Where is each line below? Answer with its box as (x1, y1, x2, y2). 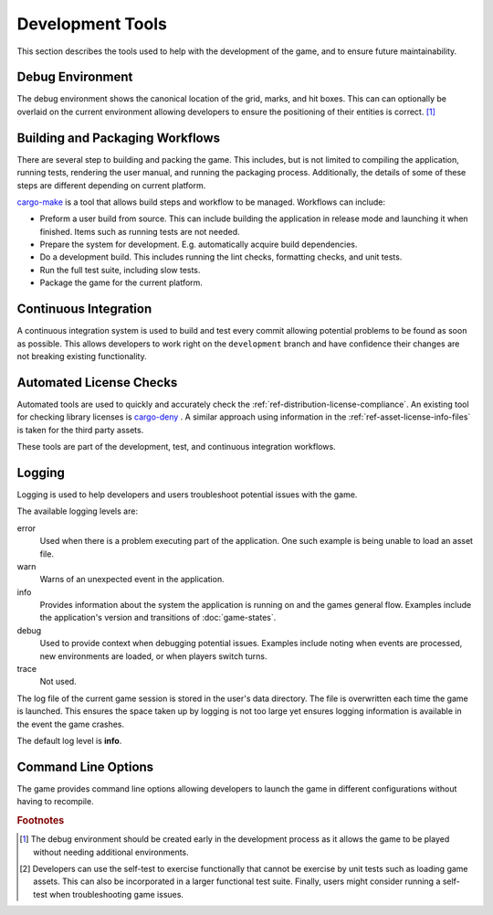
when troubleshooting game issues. (48, 888, 184, 899)
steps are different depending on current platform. (16, 179, 206, 191)
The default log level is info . (16, 735, 122, 746)
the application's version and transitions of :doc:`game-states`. (39, 612, 277, 623)
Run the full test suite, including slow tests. (39, 264, 201, 275)
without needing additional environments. (33, 846, 189, 857)
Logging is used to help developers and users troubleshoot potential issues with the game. (16, 489, 358, 500)
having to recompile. (16, 796, 95, 807)
